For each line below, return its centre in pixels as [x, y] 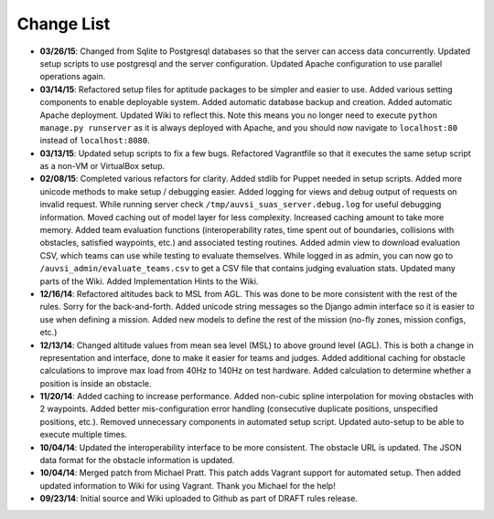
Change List [64, 24]
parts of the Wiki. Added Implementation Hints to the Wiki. [149, 281]
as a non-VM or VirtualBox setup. [102, 166]
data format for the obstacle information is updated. [137, 461]
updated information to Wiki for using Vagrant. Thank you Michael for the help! [188, 485]
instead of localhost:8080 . [95, 141]
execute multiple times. [84, 435]
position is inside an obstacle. [96, 383]
